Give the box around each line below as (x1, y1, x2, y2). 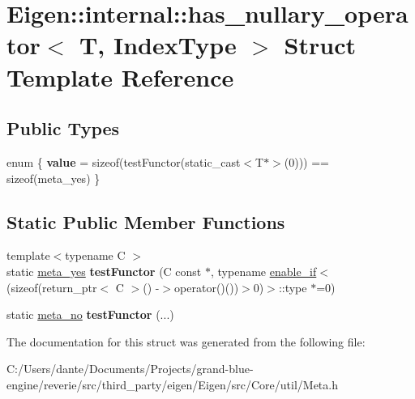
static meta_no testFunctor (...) (6, 306, 174, 323)
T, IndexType (79, 28, 237, 62)
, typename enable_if (210, 262, 317, 279)
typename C (65, 247, 126, 264)
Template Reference (6, 60, 234, 93)
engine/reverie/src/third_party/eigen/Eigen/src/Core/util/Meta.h (6, 376, 338, 393)
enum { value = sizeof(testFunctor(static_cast (6, 153, 241, 170)
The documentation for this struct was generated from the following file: (6, 333, 366, 350)
